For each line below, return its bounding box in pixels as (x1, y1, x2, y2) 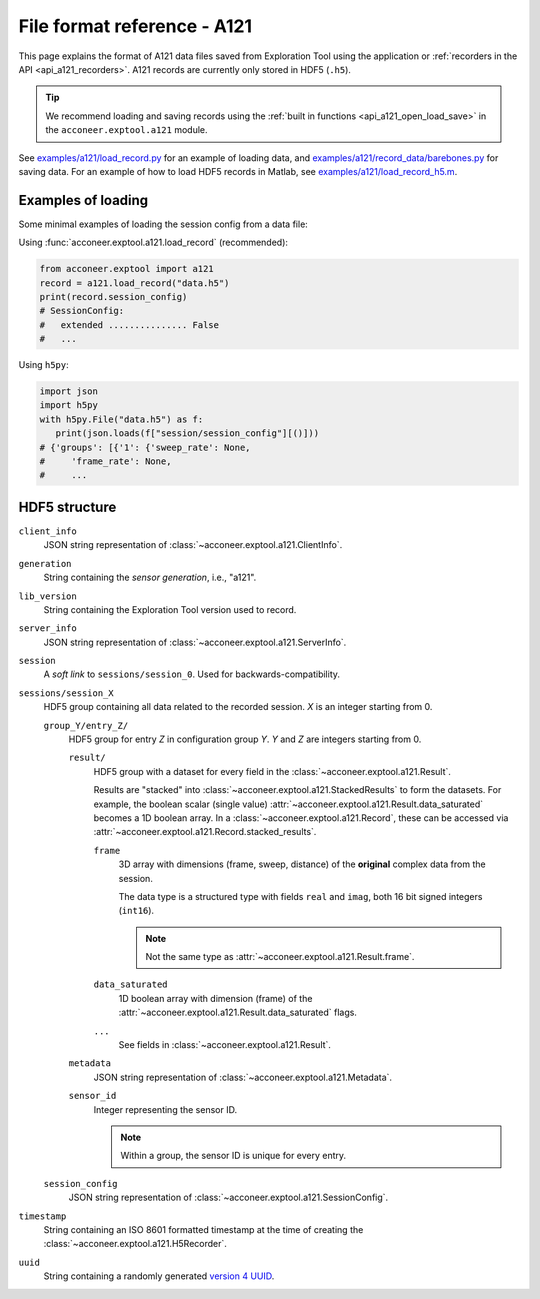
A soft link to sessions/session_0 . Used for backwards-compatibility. (43, 668, 340, 680)
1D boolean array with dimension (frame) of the (118, 992, 313, 1004)
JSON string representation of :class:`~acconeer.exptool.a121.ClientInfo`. (43, 539, 343, 551)
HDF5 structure (18, 498, 117, 515)
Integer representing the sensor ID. (93, 1103, 238, 1115)
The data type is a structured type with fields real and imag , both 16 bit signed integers (118, 890, 483, 902)
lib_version (18, 590, 77, 602)
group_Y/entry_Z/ (43, 720, 129, 731)
